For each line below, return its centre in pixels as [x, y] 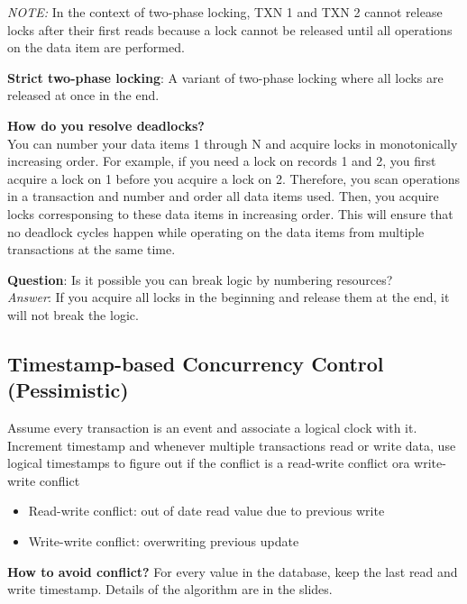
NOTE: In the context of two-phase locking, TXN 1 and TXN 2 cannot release [225, 12]
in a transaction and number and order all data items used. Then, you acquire [223, 196]
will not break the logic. [73, 314]
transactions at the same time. [92, 249]
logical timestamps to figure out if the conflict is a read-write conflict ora [209, 463]
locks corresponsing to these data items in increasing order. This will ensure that [230, 213]
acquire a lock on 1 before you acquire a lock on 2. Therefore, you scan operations [234, 178]
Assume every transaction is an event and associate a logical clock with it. [212, 428]
